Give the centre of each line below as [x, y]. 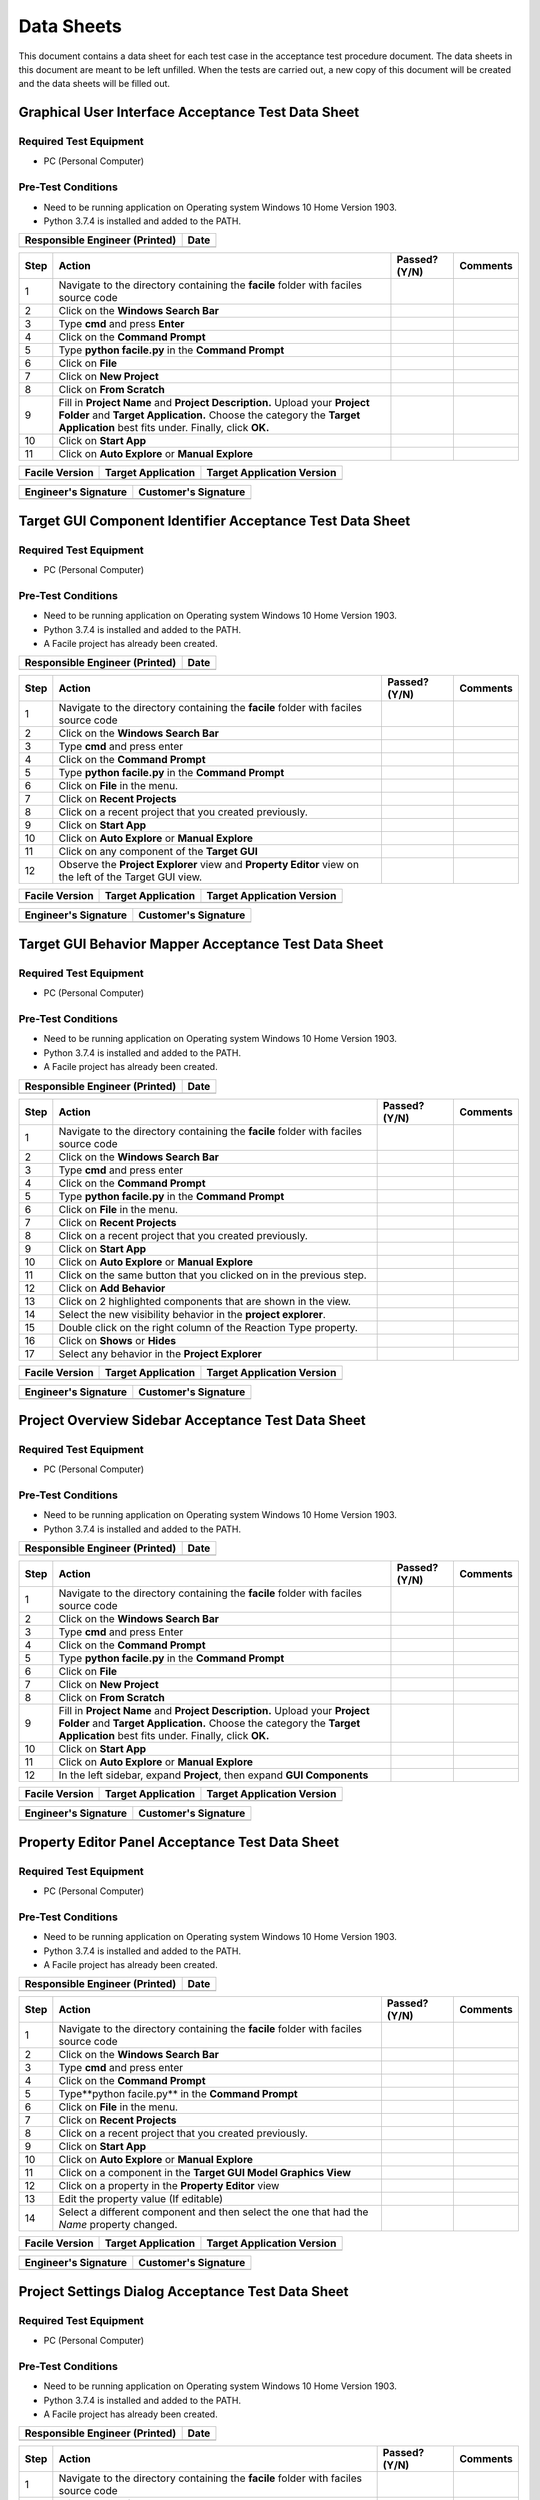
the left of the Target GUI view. [130, 877]
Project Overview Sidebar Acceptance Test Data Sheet [192, 1420]
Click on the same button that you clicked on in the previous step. [212, 1275]
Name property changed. [118, 2225]
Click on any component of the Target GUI [158, 852]
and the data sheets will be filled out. [94, 84]
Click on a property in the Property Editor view [169, 2186]
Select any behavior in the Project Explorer [160, 1353]
